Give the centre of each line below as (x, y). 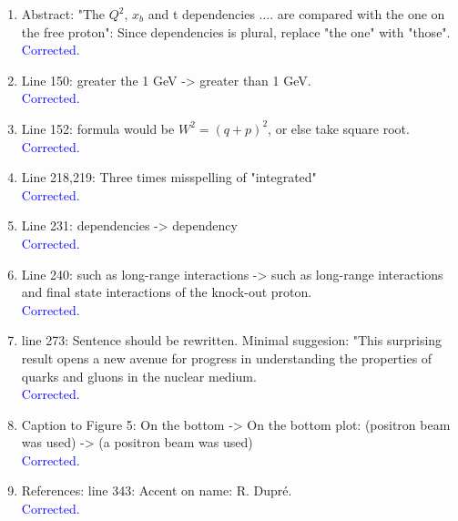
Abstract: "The (63, 14)
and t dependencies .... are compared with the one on (296, 14)
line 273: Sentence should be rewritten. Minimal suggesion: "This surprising (232, 340)
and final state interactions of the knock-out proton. (167, 292)
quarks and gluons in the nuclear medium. (139, 376)
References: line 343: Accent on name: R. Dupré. (157, 490)
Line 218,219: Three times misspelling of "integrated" (169, 177)
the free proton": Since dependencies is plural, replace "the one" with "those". (236, 31)
